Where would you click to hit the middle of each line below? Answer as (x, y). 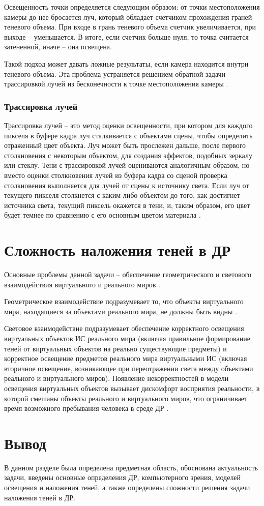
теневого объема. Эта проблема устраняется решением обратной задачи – (118, 73)
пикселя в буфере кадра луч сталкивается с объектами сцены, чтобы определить (128, 135)
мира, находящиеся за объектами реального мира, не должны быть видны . (121, 311)
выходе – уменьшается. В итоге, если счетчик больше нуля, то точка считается (126, 36)
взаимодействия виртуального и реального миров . (82, 284)
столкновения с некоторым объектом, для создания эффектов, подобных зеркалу (128, 155)
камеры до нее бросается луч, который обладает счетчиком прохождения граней (128, 17)
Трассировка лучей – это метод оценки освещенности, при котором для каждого (128, 125)
